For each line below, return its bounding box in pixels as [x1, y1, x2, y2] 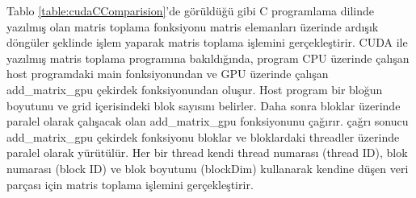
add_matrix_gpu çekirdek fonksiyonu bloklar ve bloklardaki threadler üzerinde [6, 128, 400, 145]
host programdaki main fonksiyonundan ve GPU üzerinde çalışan [6, 65, 329, 82]
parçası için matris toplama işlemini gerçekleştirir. [6, 175, 254, 192]
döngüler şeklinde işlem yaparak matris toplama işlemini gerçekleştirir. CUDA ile [6, 34, 408, 51]
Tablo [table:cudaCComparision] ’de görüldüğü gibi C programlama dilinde [6, 2, 374, 19]
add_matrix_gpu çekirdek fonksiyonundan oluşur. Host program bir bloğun [6, 80, 383, 97]
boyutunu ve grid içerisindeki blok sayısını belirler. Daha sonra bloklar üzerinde [6, 97, 401, 113]
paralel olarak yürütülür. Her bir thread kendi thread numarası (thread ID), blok [6, 144, 408, 161]
